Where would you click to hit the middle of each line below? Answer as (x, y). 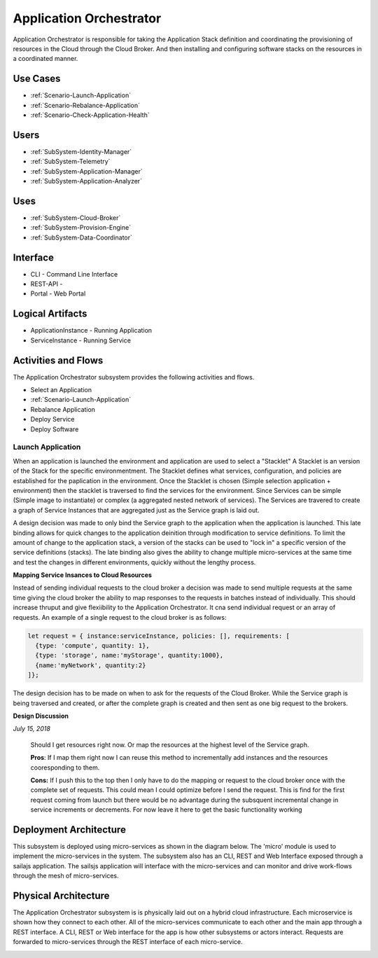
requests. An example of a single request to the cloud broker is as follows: (120, 617)
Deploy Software (55, 429)
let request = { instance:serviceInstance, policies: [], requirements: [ (159, 636)
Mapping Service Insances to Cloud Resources (82, 575)
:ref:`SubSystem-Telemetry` (70, 162)
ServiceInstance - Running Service (80, 340)
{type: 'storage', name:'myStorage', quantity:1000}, (129, 655)
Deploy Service (52, 419)
